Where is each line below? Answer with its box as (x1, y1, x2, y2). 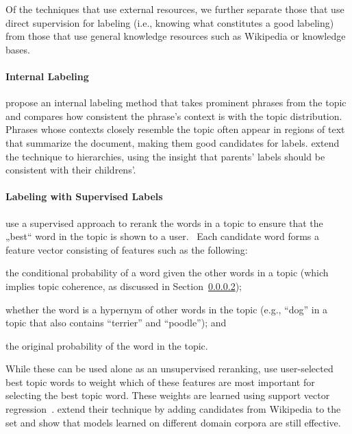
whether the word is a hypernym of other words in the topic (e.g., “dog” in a (5, 302, 328, 316)
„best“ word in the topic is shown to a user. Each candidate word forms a (5, 229, 320, 243)
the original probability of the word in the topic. (5, 338, 208, 352)
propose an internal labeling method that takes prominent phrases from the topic (5, 95, 347, 110)
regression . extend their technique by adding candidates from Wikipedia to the (5, 402, 341, 416)
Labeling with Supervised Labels (5, 189, 163, 204)
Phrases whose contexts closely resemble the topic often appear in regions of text (5, 122, 345, 136)
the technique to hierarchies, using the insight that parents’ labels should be (5, 149, 325, 163)
